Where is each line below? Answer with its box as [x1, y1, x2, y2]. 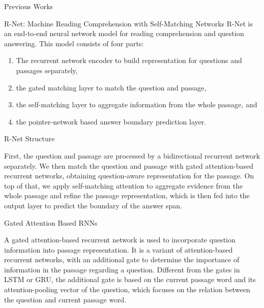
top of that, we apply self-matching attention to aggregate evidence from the [4, 180, 243, 191]
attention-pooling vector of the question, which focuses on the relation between [4, 284, 250, 295]
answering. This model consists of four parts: [4, 38, 144, 48]
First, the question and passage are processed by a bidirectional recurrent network [4, 150, 260, 161]
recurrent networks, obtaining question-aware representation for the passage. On [4, 170, 254, 181]
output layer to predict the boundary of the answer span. [4, 200, 182, 210]
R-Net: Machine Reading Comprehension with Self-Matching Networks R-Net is [4, 18, 253, 28]
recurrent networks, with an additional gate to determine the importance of [4, 254, 240, 265]
